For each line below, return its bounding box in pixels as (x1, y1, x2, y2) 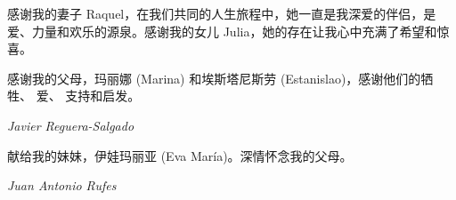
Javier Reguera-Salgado (7, 116, 134, 134)
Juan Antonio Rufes (7, 176, 117, 195)
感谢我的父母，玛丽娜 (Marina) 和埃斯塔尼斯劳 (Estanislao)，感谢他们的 (7, 68, 421, 87)
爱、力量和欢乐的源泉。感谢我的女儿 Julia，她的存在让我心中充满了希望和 (7, 21, 437, 40)
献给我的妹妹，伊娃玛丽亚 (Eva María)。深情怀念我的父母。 (7, 146, 353, 164)
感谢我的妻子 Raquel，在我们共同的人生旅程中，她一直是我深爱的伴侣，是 (7, 4, 436, 22)
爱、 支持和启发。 (36, 86, 141, 105)
